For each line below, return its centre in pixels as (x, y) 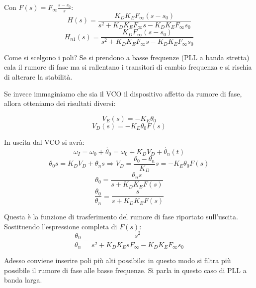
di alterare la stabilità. (38, 77)
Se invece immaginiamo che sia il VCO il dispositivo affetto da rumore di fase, (123, 93)
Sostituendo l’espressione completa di (61, 226)
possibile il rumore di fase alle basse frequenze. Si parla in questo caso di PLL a (125, 270)
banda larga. (23, 280)
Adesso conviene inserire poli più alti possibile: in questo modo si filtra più (118, 260)
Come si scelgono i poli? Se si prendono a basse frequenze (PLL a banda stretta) (127, 57)
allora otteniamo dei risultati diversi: (60, 103)
